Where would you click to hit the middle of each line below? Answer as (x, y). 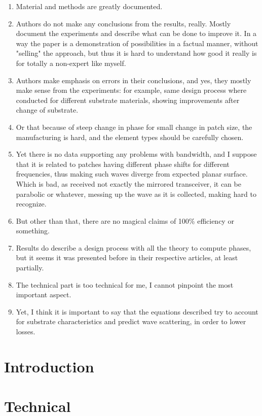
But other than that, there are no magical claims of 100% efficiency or (125, 220)
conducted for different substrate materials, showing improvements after (128, 100)
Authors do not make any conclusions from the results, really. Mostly (123, 23)
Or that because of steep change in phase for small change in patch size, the (134, 127)
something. (33, 231)
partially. (30, 268)
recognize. (31, 204)
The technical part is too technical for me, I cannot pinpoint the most (125, 284)
